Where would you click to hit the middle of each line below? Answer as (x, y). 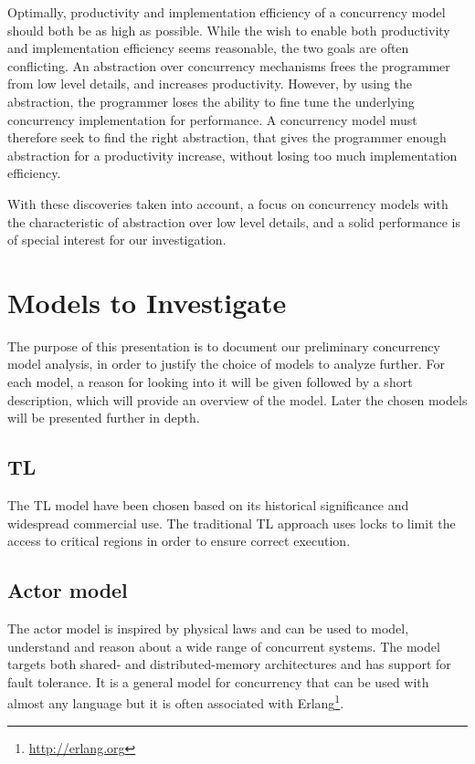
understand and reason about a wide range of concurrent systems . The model (224, 646)
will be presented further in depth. (104, 418)
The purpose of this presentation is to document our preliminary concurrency (224, 345)
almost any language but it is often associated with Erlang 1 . (176, 702)
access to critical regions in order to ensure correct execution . (179, 541)
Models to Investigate (147, 302)
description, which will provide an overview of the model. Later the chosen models (237, 399)
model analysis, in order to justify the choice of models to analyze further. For (227, 364)
